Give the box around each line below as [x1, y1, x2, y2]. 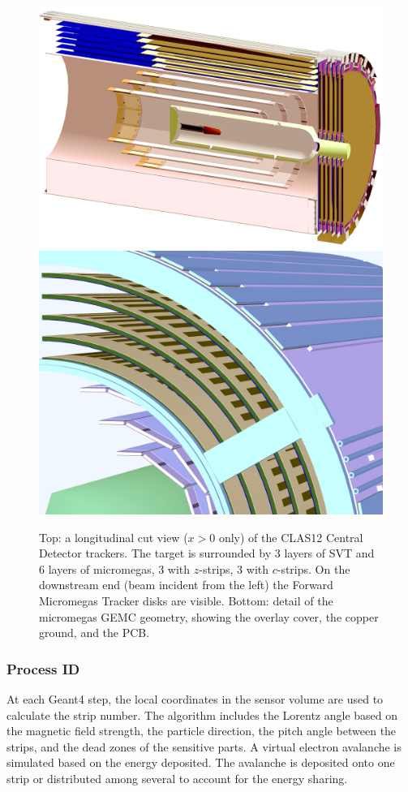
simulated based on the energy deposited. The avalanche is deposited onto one [6, 754, 395, 771]
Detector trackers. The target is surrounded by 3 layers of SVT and [39, 544, 375, 562]
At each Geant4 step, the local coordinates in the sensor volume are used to [6, 690, 384, 707]
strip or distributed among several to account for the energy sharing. [6, 769, 348, 786]
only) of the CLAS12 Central [218, 528, 363, 545]
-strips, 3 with [199, 560, 269, 577]
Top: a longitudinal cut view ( [39, 528, 188, 545]
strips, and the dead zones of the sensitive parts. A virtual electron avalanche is [6, 738, 402, 755]
